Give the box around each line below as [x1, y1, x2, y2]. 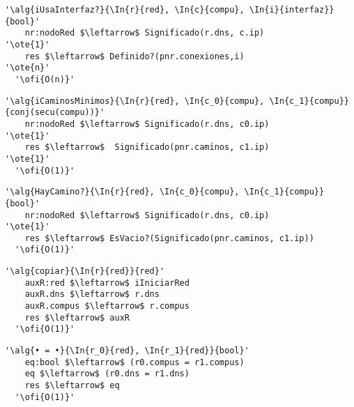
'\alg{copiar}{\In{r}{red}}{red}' [5, 266, 165, 277]
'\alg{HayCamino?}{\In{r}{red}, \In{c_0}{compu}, [5, 187, 240, 197]
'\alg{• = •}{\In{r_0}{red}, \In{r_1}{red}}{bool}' [5, 346, 249, 356]
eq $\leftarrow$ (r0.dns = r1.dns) [24, 369, 190, 379]
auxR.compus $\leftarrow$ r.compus [24, 301, 190, 312]
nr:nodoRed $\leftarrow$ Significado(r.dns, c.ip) [24, 28, 265, 38]
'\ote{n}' [5, 63, 50, 73]
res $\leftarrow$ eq [24, 381, 120, 391]
